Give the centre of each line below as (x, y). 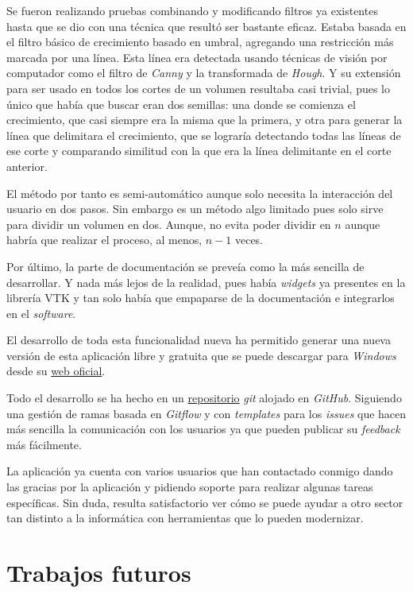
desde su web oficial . (56, 371)
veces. (249, 240)
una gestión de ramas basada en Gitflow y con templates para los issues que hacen (206, 413)
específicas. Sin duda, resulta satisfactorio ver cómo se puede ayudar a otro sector (205, 502)
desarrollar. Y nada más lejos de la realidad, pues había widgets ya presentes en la (206, 282)
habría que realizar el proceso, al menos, (104, 240)
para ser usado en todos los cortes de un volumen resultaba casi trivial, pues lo (199, 88)
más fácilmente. (44, 444)
